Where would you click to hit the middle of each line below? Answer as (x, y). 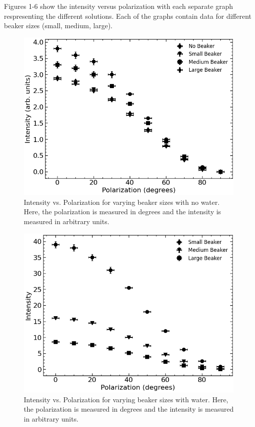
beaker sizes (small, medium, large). (58, 25)
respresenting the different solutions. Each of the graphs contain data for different (128, 16)
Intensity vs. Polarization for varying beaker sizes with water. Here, (126, 399)
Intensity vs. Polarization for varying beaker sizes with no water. (122, 202)
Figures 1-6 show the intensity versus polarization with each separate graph (119, 6)
